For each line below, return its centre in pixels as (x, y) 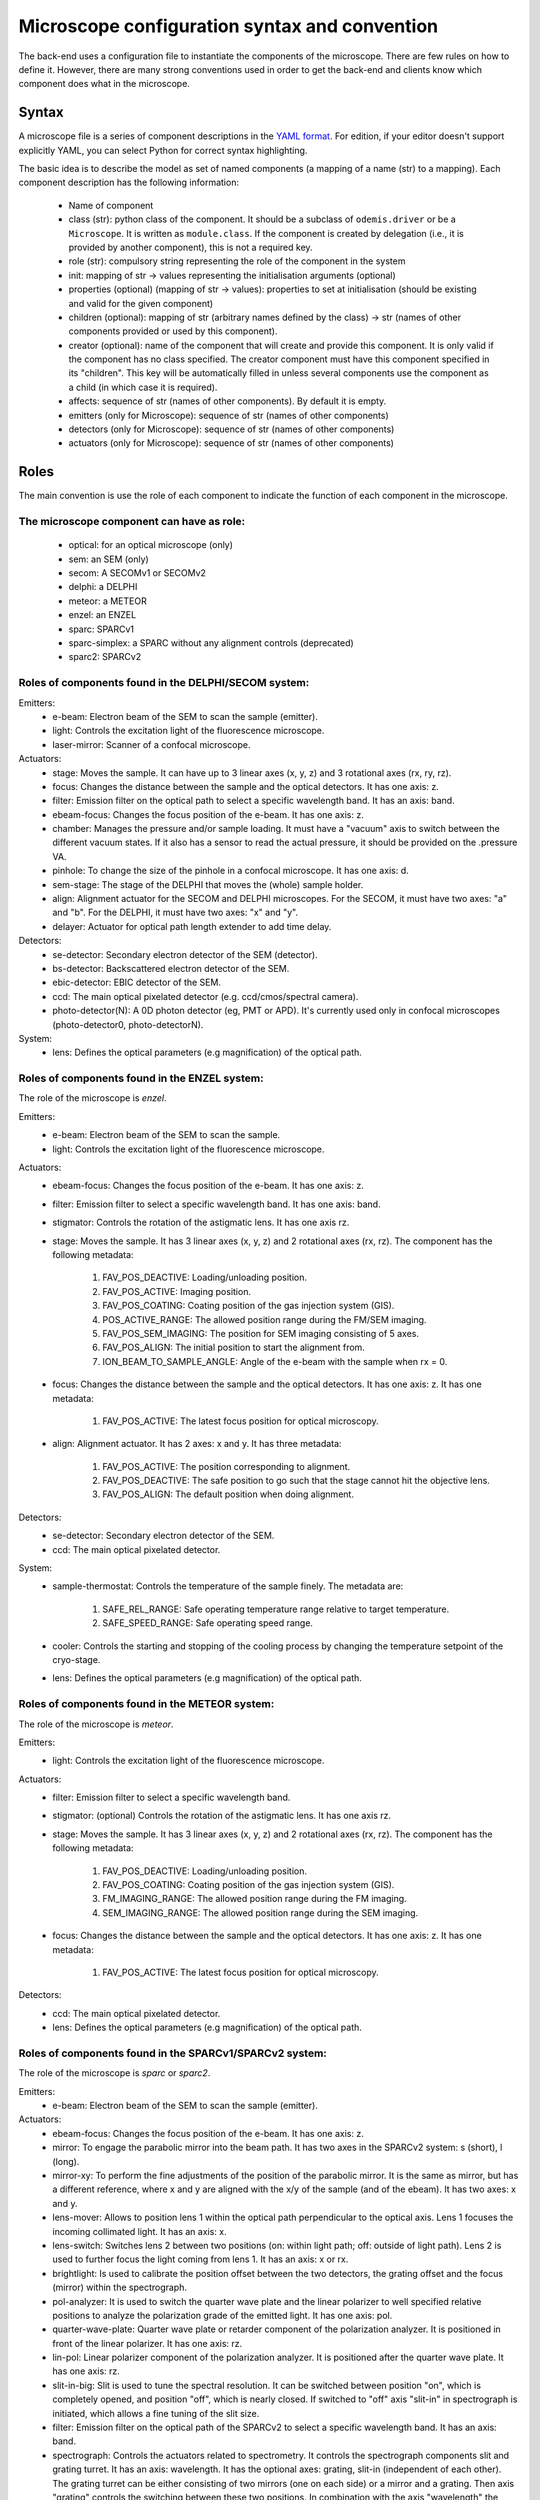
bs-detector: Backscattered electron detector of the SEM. (171, 968)
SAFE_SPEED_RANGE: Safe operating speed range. (208, 1623)
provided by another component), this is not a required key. (191, 247)
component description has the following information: (129, 182)
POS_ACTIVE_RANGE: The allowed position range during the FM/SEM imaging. (264, 1319)
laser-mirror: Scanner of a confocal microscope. (151, 744)
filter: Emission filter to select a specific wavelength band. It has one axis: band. (216, 1204)
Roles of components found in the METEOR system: (146, 1704)
